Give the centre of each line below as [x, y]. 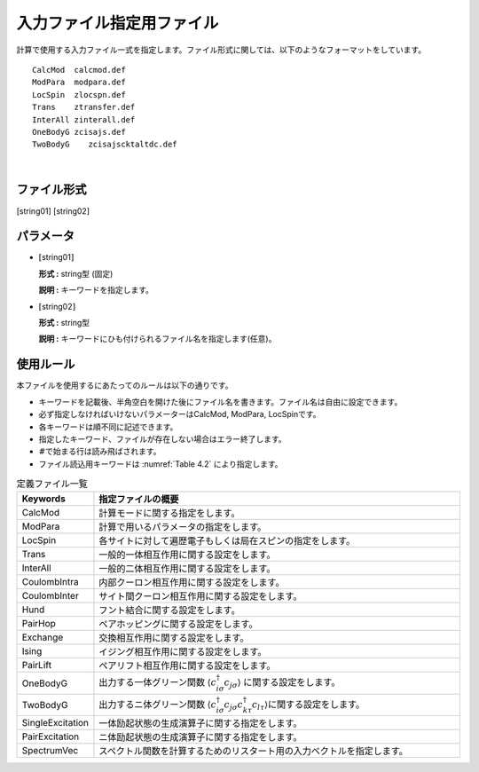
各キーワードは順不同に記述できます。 [108, 427]
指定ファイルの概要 [139, 500]
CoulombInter [50, 596]
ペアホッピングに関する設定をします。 [178, 624]
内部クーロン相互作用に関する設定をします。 [192, 583]
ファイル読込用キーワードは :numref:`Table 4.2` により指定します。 [161, 464]
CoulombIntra [50, 582]
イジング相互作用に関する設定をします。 [183, 652]
